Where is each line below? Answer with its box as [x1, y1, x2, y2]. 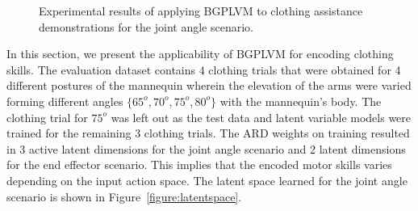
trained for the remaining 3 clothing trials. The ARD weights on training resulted [6, 124, 410, 141]
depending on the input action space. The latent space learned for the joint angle [6, 171, 408, 188]
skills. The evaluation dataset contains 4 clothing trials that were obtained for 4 [6, 61, 401, 78]
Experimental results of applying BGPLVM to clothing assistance [39, 2, 363, 19]
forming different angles [6, 92, 123, 109]
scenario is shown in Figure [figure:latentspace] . [6, 188, 242, 205]
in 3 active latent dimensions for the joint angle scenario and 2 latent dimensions [6, 140, 406, 157]
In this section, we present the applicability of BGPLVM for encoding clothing [6, 45, 394, 62]
